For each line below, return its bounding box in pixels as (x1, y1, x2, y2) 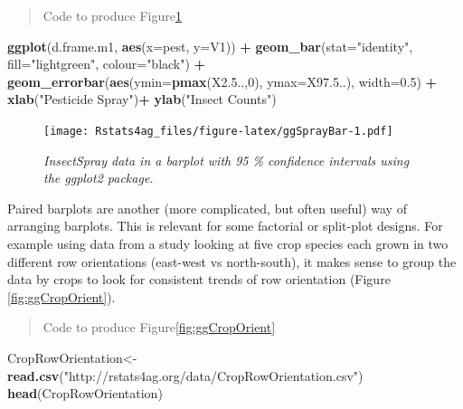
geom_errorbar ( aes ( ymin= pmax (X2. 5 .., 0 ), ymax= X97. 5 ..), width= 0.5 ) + (7, 71, 438, 90)
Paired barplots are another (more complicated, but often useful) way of (7, 198, 407, 217)
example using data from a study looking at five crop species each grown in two (7, 234, 449, 252)
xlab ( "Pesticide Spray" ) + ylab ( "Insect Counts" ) (7, 90, 277, 109)
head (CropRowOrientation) (7, 384, 163, 403)
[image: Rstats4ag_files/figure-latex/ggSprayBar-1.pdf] (43, 124, 393, 138)
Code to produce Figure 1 (43, 6, 182, 24)
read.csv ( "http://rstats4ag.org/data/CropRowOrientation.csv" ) (7, 366, 364, 385)
